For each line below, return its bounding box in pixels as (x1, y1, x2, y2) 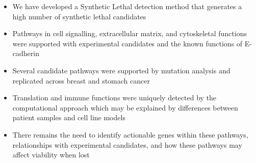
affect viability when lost (12, 149, 90, 160)
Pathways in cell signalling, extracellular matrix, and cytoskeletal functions (12, 28, 247, 39)
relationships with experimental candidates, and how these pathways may (12, 139, 242, 150)
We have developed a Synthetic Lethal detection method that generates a (12, 1, 242, 11)
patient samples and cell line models (12, 112, 125, 123)
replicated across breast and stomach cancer (12, 75, 150, 86)
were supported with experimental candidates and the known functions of (12, 38, 243, 48)
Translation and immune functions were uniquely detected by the (12, 92, 217, 103)
